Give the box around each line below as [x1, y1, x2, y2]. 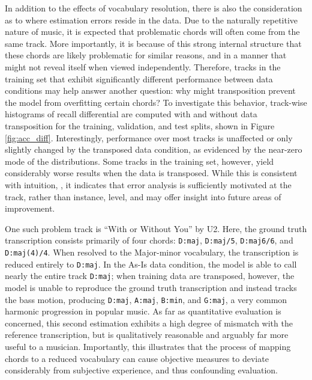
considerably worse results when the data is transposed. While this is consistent [5, 167, 298, 179]
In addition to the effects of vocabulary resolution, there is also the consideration [5, 2, 302, 14]
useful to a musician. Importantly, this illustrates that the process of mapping [5, 340, 291, 352]
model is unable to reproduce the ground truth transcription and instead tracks [5, 281, 297, 293]
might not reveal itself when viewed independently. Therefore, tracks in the [5, 60, 281, 73]
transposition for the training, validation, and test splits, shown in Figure [5, 119, 275, 132]
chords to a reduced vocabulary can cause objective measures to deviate [5, 352, 269, 364]
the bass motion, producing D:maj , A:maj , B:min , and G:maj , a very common [5, 293, 287, 305]
